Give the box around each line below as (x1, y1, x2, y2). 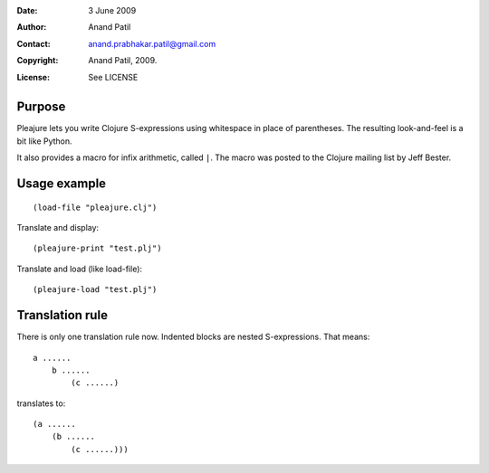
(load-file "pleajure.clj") (33, 202, 158, 213)
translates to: (16, 398, 66, 409)
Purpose (16, 99, 66, 115)
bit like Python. (16, 136, 72, 147)
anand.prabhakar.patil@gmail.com (88, 38, 216, 49)
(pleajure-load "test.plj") (33, 285, 158, 295)
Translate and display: (16, 222, 100, 233)
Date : (16, 5, 38, 15)
